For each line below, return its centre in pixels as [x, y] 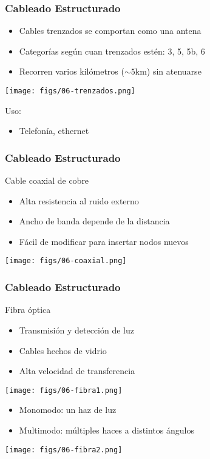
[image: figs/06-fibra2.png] [64, 450]
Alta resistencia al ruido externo [79, 200]
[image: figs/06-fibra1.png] [64, 390]
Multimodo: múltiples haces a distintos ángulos [107, 430]
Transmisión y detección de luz [76, 330]
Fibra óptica [28, 310]
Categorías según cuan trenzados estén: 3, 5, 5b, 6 [112, 51]
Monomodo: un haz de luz [68, 410]
